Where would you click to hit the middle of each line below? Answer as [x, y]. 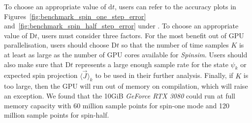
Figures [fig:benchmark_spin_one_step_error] [75, 16]
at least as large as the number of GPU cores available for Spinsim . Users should [126, 54]
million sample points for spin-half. [57, 115]
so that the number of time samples [175, 45]
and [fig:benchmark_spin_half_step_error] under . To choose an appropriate [121, 26]
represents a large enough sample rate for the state [152, 64]
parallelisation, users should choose [57, 45]
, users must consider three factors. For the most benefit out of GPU [141, 35]
